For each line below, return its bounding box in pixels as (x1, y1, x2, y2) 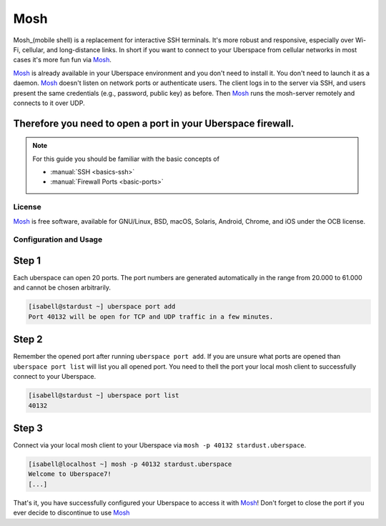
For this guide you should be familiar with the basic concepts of (32, 154, 219, 163)
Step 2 (13, 333, 43, 346)
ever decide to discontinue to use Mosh (13, 508, 130, 517)
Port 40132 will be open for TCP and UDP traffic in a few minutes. (28, 312, 274, 321)
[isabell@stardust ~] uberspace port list (28, 392, 179, 400)
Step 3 (13, 422, 43, 434)
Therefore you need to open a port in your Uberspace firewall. (13, 117, 295, 129)
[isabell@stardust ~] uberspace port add (28, 302, 176, 311)
